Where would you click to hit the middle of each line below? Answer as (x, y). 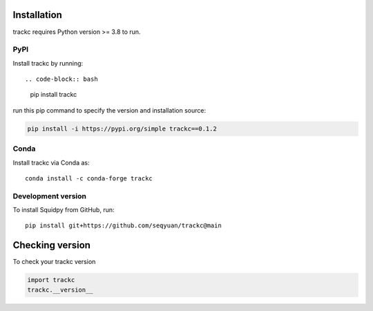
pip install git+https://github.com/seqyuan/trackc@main (124, 226)
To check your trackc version (54, 262)
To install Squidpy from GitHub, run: (64, 210)
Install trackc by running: (48, 63)
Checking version (52, 245)
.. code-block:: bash (61, 79)
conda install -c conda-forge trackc (89, 178)
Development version (49, 196)
